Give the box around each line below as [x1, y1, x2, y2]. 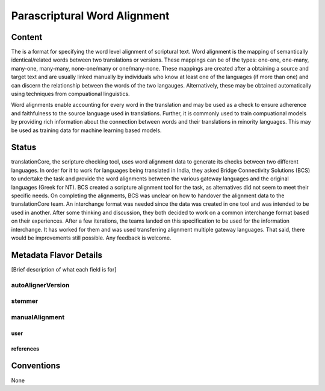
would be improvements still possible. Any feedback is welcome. [11, 234, 172, 241]
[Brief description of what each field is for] [11, 265, 117, 273]
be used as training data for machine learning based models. [11, 127, 162, 134]
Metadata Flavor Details [11, 250, 102, 260]
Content [11, 32, 43, 42]
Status [11, 142, 37, 153]
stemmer [11, 297, 39, 305]
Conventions [11, 361, 61, 371]
